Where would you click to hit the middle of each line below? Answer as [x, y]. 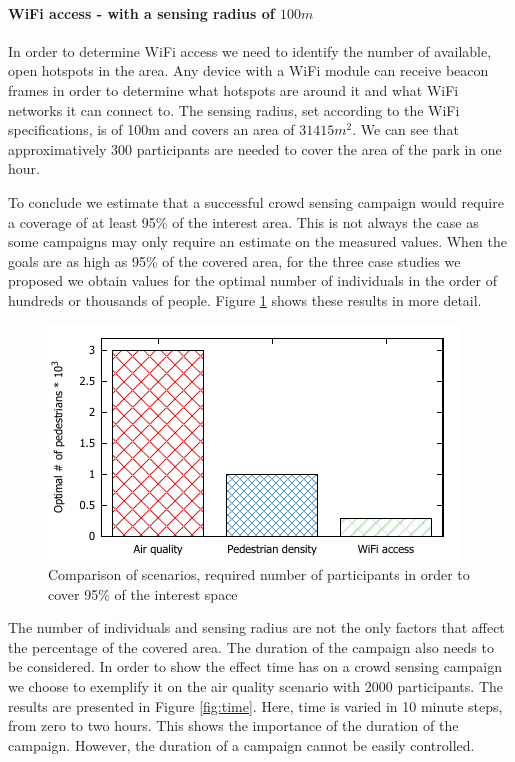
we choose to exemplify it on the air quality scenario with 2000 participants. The [255, 686]
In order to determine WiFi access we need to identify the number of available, [250, 50]
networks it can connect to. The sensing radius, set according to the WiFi [234, 109]
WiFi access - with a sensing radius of [141, 12]
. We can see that [405, 129]
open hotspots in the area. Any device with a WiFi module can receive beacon [248, 70]
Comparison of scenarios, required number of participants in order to [259, 574]
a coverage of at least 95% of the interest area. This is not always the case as [243, 221]
